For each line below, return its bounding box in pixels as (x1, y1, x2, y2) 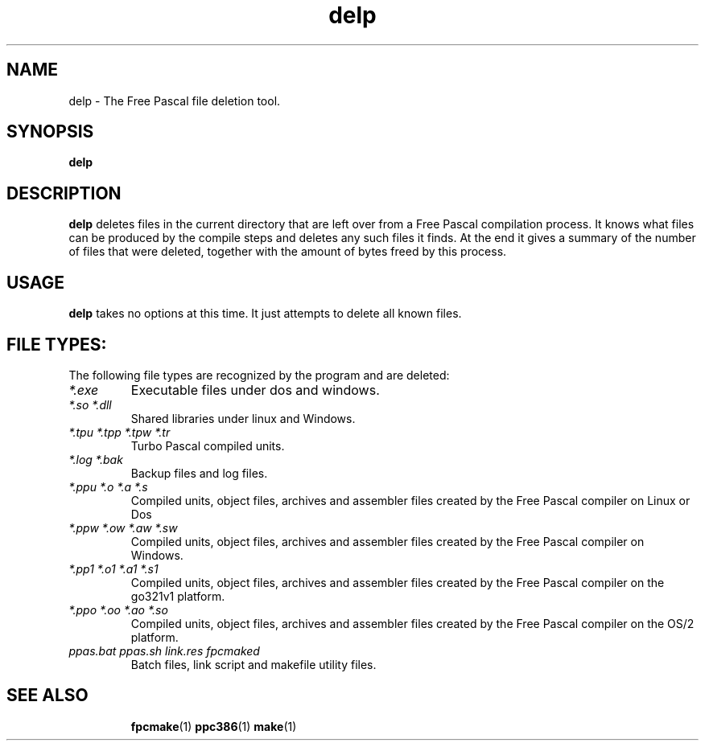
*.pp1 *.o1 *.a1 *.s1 (68, 561, 159, 576)
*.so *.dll (68, 397, 112, 412)
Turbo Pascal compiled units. (130, 438, 285, 453)
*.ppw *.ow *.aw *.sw (68, 520, 178, 535)
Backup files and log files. (130, 466, 268, 480)
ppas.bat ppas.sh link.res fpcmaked (68, 643, 260, 658)
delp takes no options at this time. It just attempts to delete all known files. (68, 306, 462, 321)
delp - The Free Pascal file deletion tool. (68, 93, 281, 108)
